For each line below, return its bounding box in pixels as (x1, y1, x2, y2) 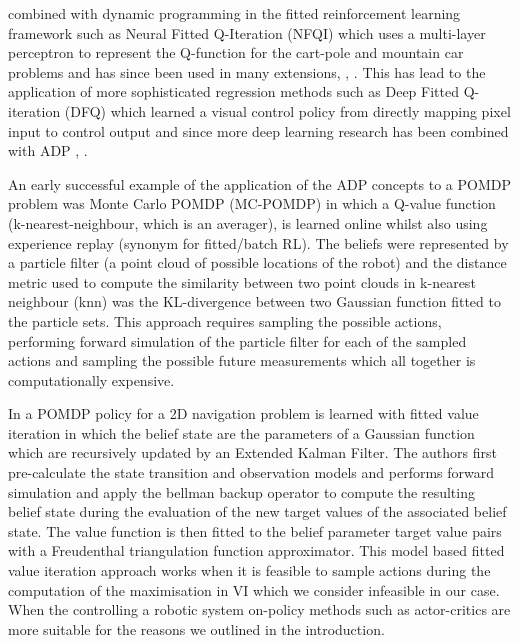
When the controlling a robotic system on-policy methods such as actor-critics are (8, 599, 511, 620)
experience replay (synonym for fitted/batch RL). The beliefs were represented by (8, 232, 509, 253)
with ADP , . (8, 140, 88, 161)
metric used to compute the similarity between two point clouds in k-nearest (8, 271, 476, 292)
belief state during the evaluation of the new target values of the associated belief (8, 501, 507, 522)
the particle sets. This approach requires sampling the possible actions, (8, 310, 442, 331)
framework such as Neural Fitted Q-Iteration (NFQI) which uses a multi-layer (8, 22, 486, 43)
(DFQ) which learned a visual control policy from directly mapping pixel (64, 100, 511, 121)
